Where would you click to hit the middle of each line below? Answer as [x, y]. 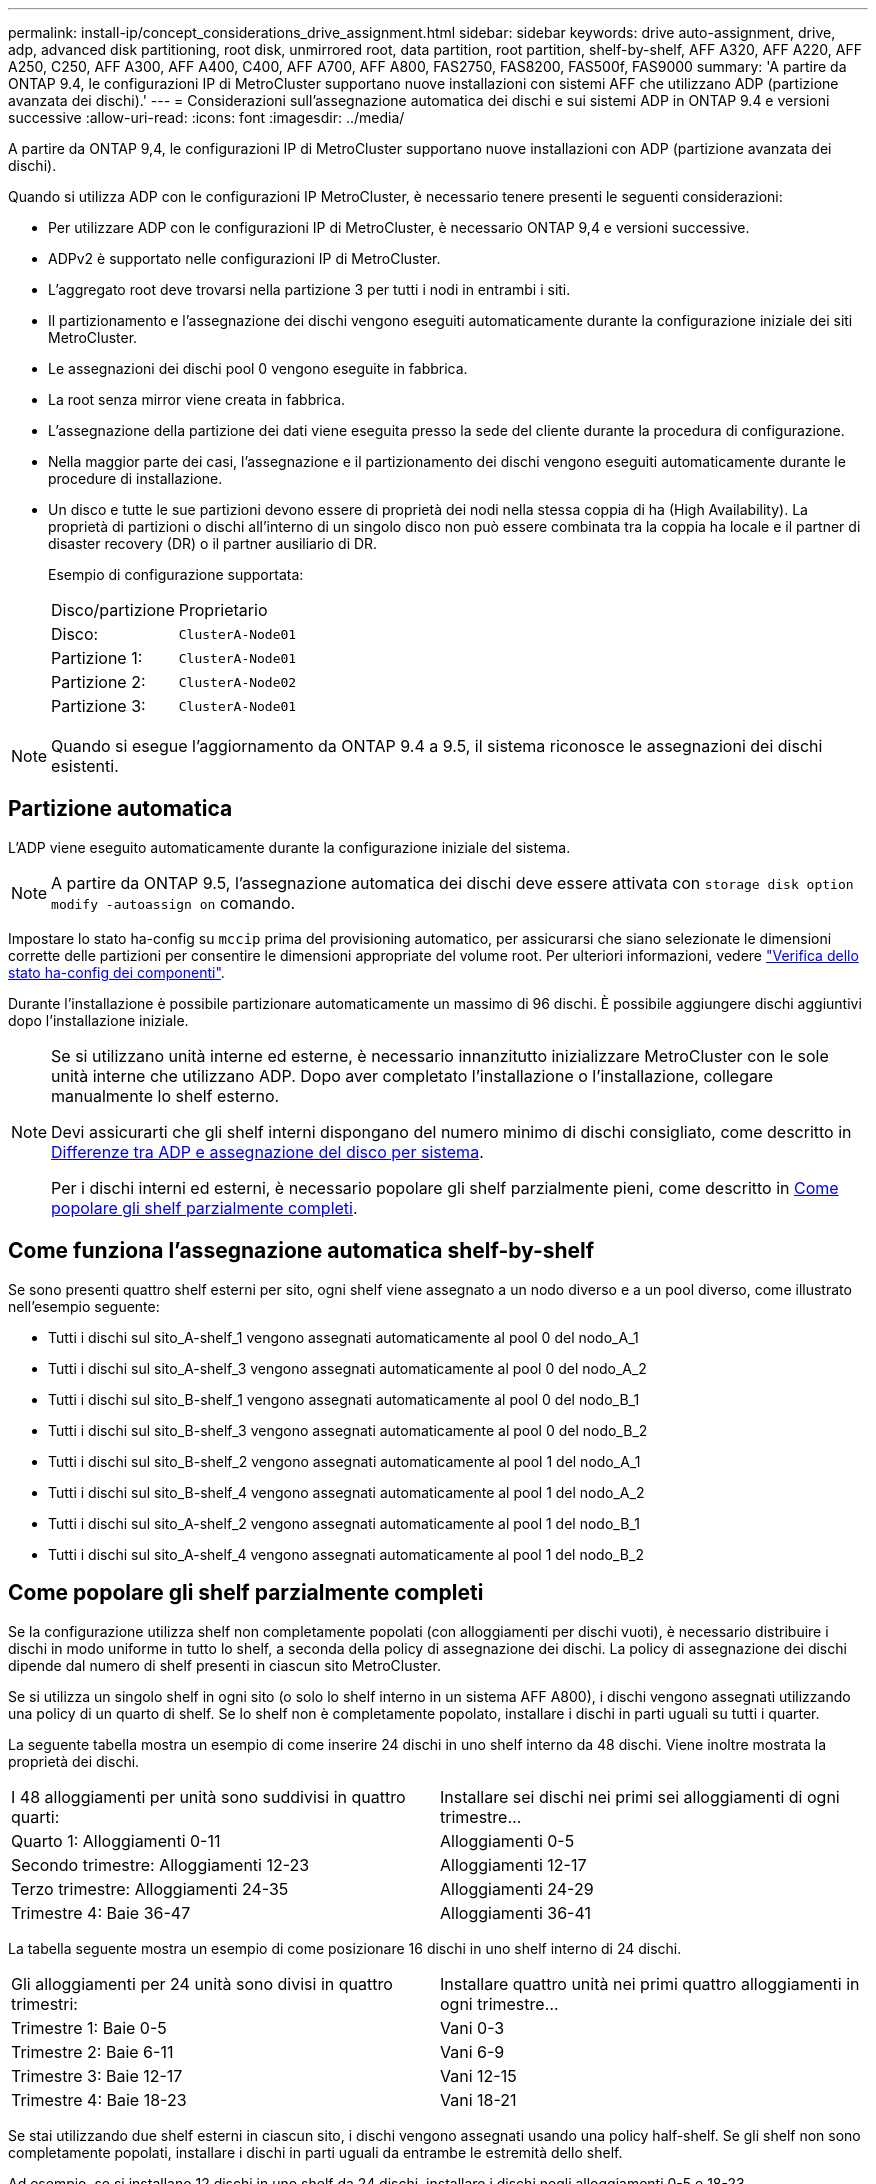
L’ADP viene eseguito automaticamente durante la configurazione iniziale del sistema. [289, 847]
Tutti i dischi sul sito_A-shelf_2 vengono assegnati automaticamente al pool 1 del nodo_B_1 [344, 1523]
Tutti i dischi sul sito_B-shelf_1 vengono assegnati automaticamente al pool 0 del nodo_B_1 [344, 1399]
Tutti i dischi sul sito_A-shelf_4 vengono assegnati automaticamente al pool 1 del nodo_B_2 [346, 1554]
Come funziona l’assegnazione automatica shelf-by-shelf [301, 1251]
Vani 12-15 [478, 2075]
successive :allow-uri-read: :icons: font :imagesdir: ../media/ [206, 117]
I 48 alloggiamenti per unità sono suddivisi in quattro [208, 1796]
